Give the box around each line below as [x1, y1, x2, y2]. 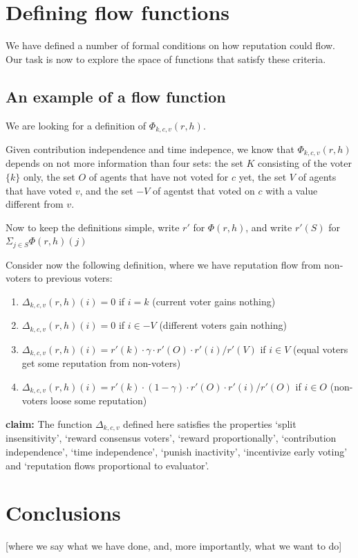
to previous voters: [34, 271, 113, 285]
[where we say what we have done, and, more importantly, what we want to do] [6, 539, 342, 553]
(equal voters [293, 341, 348, 356]
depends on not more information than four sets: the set [6, 156, 243, 170]
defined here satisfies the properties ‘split [123, 417, 296, 431]
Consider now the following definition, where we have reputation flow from [6, 257, 321, 271]
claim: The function [6, 417, 93, 431]
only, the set [23, 170, 75, 184]
